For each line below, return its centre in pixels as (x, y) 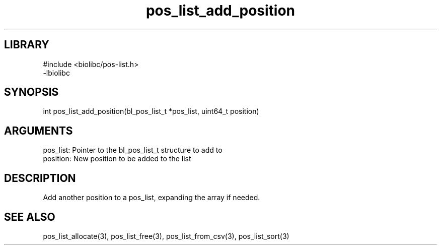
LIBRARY (27, 45)
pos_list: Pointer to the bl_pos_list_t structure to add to (133, 150)
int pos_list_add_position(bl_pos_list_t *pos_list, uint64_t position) (151, 111)
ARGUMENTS (39, 131)
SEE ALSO (30, 217)
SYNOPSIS (31, 92)
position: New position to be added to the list (117, 159)
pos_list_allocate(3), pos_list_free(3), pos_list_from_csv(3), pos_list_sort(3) (166, 236)
